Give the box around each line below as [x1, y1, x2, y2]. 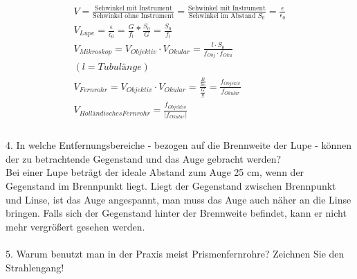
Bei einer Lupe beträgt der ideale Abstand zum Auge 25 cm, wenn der [6, 165, 304, 179]
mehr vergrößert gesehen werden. [6, 219, 145, 233]
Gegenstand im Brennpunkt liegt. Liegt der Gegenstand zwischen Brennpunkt [6, 179, 336, 193]
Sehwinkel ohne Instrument [93, 12, 174, 19]
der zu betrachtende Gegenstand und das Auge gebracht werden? [6, 151, 282, 165]
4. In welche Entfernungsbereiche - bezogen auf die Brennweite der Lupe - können [6, 138, 352, 152]
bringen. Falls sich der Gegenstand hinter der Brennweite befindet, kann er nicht [6, 206, 347, 220]
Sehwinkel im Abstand [189, 12, 256, 19]
